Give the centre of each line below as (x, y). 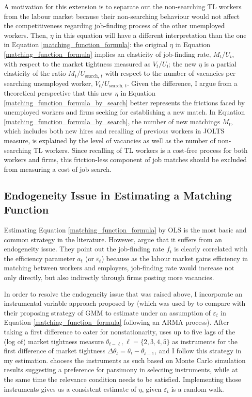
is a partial (220, 63)
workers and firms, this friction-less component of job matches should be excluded (126, 159)
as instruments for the (205, 341)
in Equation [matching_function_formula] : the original (86, 44)
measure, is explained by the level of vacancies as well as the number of (110, 141)
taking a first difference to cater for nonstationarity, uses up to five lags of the (119, 331)
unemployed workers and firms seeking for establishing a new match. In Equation (125, 112)
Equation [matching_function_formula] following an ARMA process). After (117, 322)
